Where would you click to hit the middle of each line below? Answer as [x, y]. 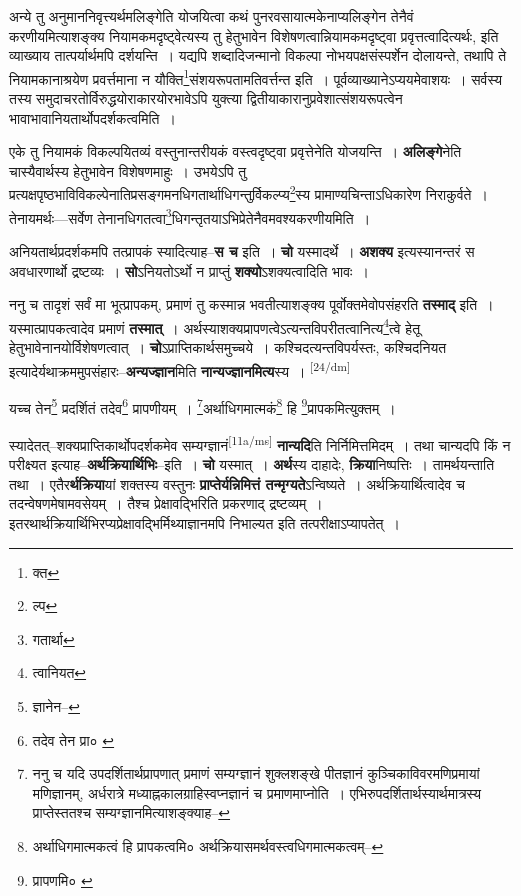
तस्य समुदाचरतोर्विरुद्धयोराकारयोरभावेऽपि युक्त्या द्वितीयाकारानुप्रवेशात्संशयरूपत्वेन [206, 98]
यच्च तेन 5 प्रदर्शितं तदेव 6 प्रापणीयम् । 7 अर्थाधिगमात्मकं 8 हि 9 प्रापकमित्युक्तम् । [202, 406]
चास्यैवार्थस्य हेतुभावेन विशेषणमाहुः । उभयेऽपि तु [128, 170]
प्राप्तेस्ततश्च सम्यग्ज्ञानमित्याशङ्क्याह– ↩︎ [131, 812]
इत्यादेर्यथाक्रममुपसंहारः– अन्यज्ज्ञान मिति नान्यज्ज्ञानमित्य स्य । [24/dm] [180, 369]
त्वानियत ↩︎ [59, 672]
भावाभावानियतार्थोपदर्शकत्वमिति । [92, 117]
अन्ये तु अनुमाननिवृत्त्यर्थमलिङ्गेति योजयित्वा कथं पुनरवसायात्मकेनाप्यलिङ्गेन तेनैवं [211, 16]
